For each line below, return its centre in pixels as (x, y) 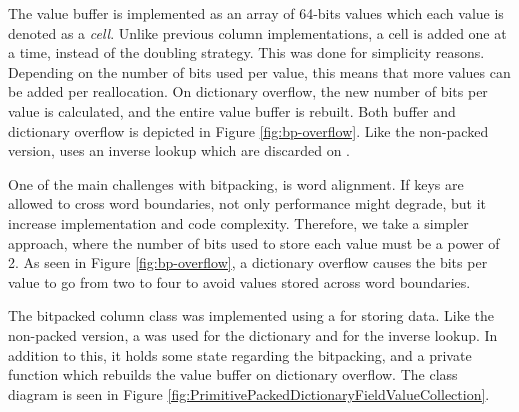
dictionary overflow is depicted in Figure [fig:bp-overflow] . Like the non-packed (248, 130)
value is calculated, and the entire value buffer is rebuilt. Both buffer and (232, 110)
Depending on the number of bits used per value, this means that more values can (259, 71)
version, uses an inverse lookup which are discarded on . (179, 150)
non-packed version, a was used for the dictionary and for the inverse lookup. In (253, 334)
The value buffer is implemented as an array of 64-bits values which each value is (256, 13)
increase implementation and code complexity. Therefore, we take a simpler (238, 222)
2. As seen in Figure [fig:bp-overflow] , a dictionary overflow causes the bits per (248, 262)
